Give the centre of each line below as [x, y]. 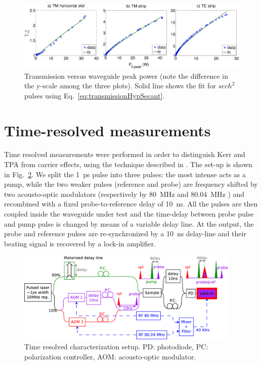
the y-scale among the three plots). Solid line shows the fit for [120, 86]
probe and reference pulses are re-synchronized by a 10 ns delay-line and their [125, 233]
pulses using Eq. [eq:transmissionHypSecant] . [95, 95]
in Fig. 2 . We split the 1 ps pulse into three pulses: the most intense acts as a [125, 174]
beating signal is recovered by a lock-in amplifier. [80, 243]
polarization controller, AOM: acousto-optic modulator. [110, 356]
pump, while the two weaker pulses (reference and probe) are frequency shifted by [131, 184]
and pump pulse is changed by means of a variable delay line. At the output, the [129, 223]
